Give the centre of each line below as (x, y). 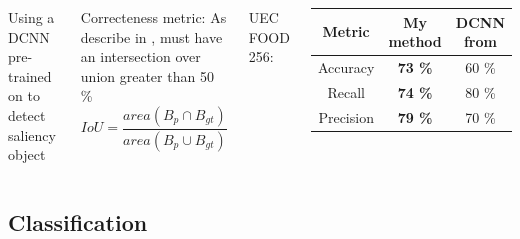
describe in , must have (151, 36)
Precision (346, 116)
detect (27, 114)
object (27, 154)
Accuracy (346, 66)
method (415, 41)
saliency (32, 134)
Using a (31, 17)
